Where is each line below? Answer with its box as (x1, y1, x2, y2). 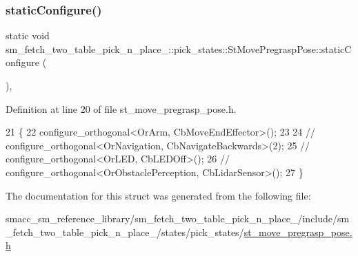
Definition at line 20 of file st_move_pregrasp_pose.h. (6, 101, 237, 116)
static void (6, 28, 50, 43)
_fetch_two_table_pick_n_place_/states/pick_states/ (6, 224, 244, 239)
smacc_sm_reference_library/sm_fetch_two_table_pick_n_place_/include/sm (6, 211, 350, 226)
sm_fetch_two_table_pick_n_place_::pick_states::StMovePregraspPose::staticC (6, 41, 352, 56)
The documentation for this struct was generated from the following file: (6, 188, 311, 202)
